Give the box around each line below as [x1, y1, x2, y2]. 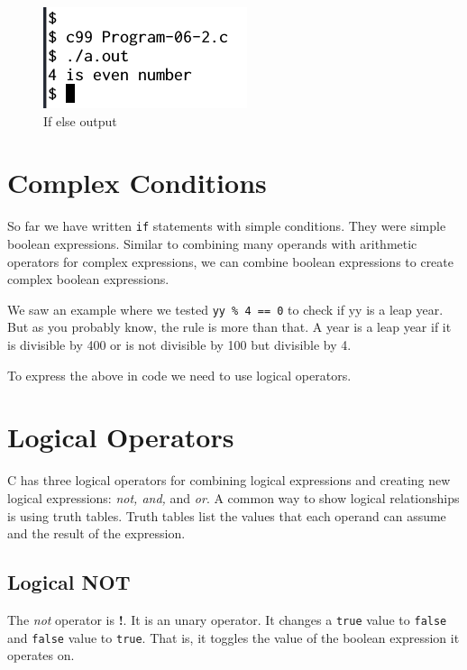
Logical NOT [7, 568, 131, 596]
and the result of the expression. [7, 524, 186, 543]
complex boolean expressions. [7, 270, 169, 289]
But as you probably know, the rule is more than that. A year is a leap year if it [7, 317, 452, 336]
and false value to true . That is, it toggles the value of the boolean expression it [7, 628, 460, 647]
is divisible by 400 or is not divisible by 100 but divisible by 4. [7, 335, 352, 353]
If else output [43, 111, 117, 130]
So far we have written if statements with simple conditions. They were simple [7, 216, 446, 235]
